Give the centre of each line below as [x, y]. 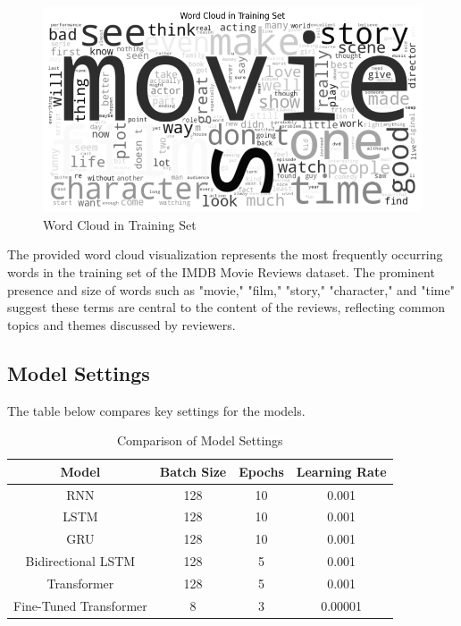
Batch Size [193, 471]
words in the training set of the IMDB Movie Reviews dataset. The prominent [221, 271]
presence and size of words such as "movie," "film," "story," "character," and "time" [231, 289]
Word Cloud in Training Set [120, 224]
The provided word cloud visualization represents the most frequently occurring [225, 254]
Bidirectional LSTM [80, 561]
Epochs [261, 471]
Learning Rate [341, 471]
